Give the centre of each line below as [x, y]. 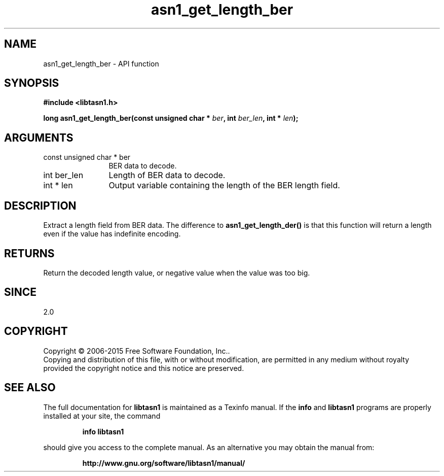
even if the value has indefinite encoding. [112, 234]
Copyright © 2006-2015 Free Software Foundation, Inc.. [137, 351]
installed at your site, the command [102, 416]
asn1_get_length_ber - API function [101, 63]
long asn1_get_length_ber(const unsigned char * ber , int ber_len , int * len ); [171, 118]
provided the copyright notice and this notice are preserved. [144, 368]
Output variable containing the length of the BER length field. [224, 185]
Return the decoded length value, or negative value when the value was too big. [177, 273]
